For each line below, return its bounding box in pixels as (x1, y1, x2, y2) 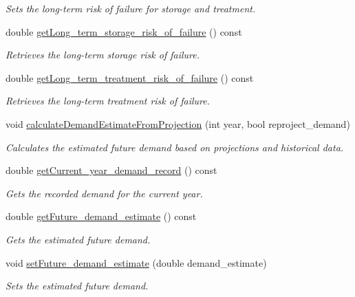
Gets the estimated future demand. (6, 232, 151, 246)
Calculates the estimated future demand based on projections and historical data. (6, 140, 344, 154)
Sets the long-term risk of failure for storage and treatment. (6, 1, 256, 15)
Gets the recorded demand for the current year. (6, 186, 203, 200)
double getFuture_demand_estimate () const (6, 209, 197, 223)
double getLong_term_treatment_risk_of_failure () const (6, 70, 254, 85)
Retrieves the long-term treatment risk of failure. (6, 93, 211, 108)
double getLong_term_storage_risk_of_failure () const (6, 24, 242, 38)
